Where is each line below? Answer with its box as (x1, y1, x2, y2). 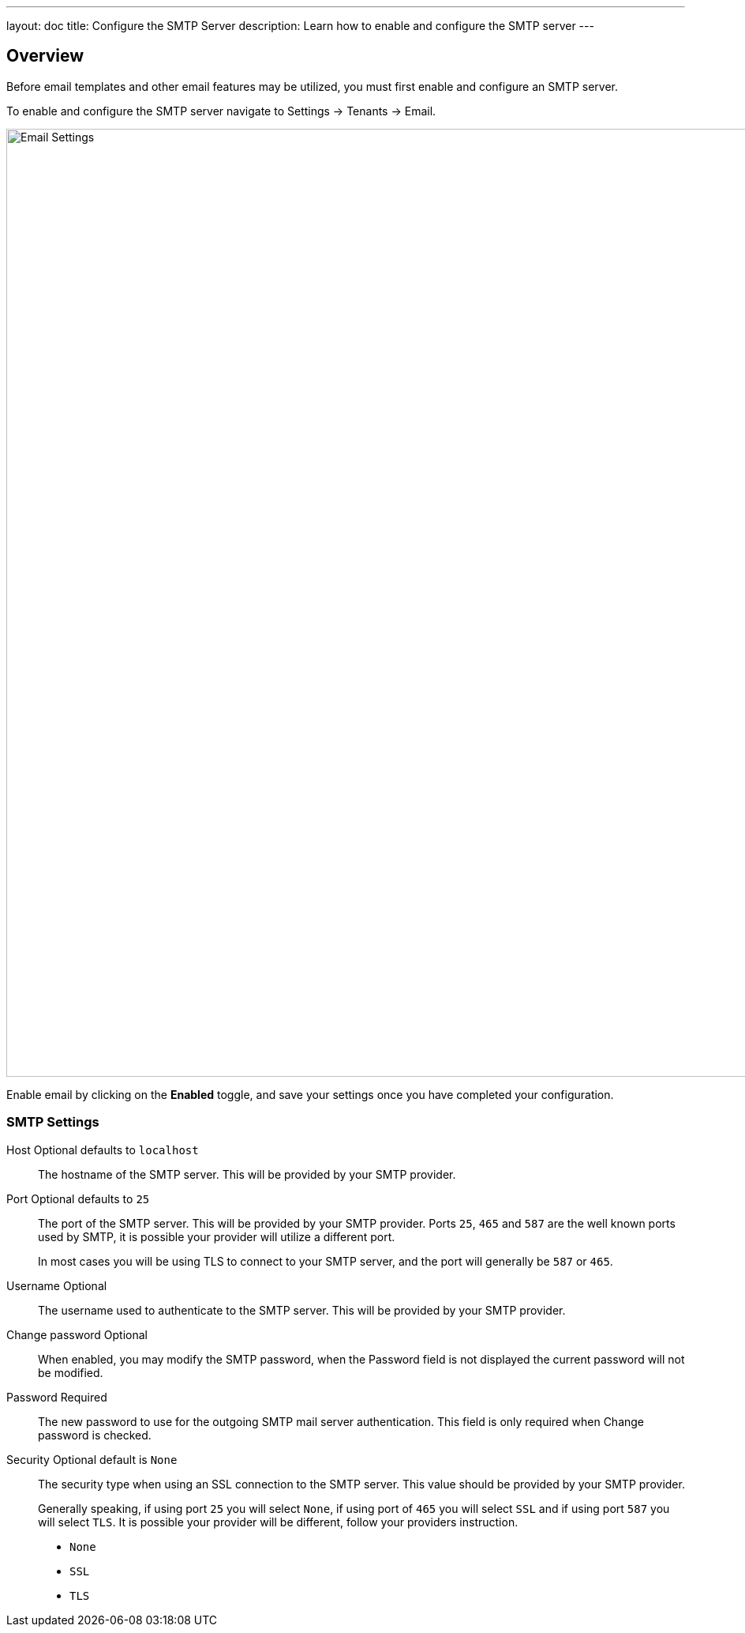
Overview (6, 46, 84, 66)
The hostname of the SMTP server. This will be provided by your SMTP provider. (38, 1167, 456, 1181)
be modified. (38, 1365, 103, 1379)
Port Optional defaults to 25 (6, 1191, 150, 1206)
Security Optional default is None (6, 1452, 178, 1466)
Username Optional (6, 1278, 107, 1292)
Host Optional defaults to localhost (6, 1142, 199, 1157)
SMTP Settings (6, 1114, 99, 1131)
